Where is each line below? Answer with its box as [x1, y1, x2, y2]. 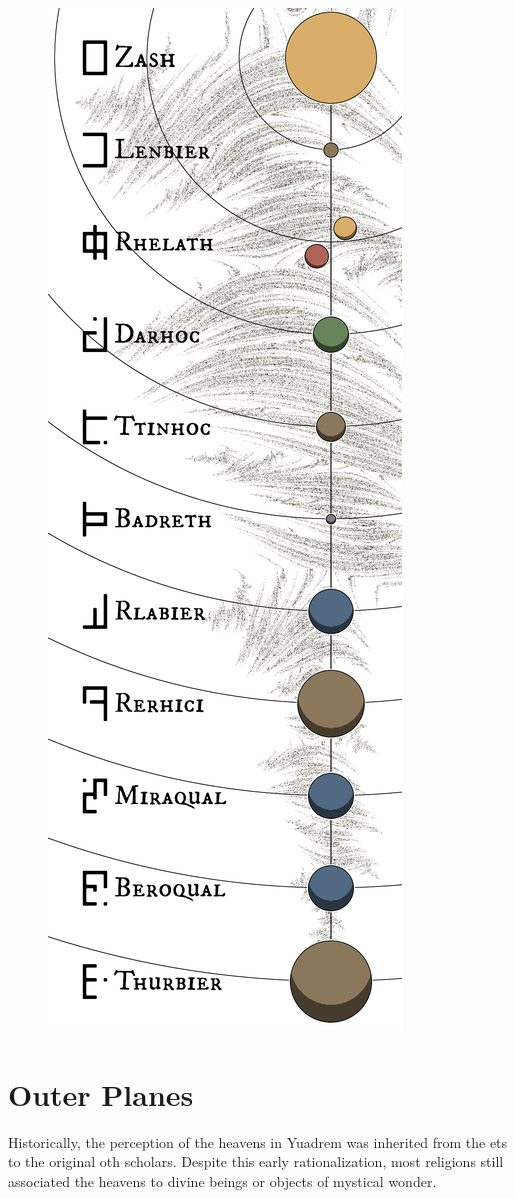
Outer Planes [8, 1073, 194, 1114]
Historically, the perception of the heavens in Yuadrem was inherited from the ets [8, 1131, 508, 1152]
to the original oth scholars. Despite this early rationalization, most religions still [8, 1151, 504, 1172]
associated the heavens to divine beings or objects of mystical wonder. [8, 1170, 437, 1191]
